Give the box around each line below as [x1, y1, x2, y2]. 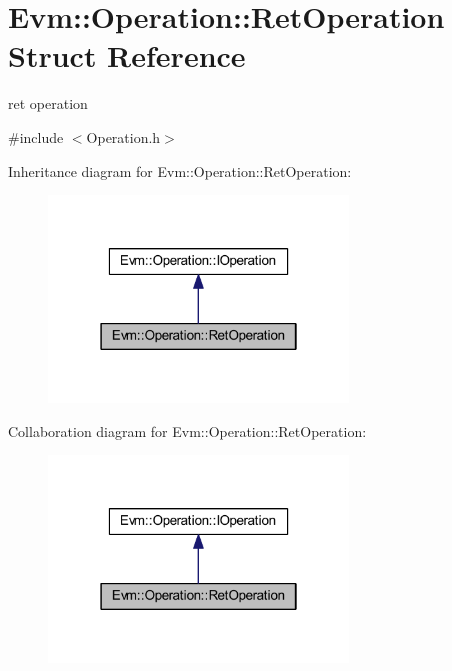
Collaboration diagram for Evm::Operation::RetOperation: [8, 420, 367, 441]
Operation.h [86, 126, 161, 147]
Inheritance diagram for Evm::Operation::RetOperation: [8, 160, 352, 181]
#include [8, 126, 64, 147]
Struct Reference [8, 35, 246, 76]
